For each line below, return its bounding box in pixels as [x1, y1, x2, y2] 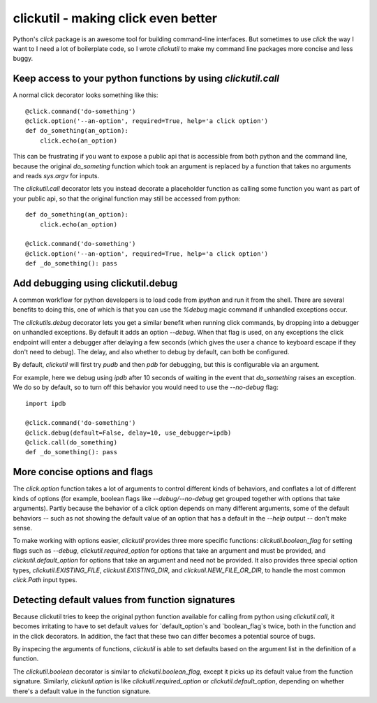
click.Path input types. [13, 575, 77, 584]
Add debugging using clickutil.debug [13, 277, 178, 289]
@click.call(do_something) [25, 439, 118, 447]
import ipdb [25, 399, 66, 407]
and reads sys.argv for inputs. [13, 171, 100, 180]
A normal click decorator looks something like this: [13, 91, 158, 99]
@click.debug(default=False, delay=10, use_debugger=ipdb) [25, 428, 232, 437]
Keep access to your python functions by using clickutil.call [13, 73, 279, 85]
